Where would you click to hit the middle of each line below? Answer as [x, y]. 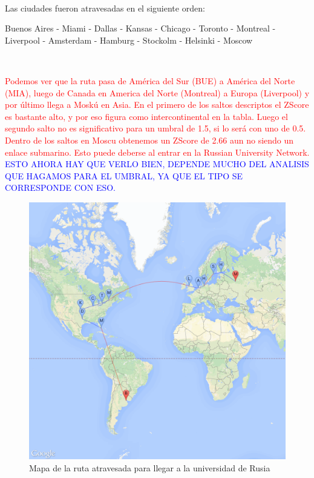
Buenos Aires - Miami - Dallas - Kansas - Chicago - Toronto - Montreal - [140, 28]
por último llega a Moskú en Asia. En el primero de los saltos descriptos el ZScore [157, 105]
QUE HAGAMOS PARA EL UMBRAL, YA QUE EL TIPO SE [124, 175]
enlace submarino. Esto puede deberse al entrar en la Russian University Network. [157, 152]
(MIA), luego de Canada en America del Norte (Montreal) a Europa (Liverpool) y [157, 92]
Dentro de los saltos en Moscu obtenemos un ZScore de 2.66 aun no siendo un [149, 140]
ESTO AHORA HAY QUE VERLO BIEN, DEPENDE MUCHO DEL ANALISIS [157, 164]
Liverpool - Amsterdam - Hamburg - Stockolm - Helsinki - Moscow [129, 40]
